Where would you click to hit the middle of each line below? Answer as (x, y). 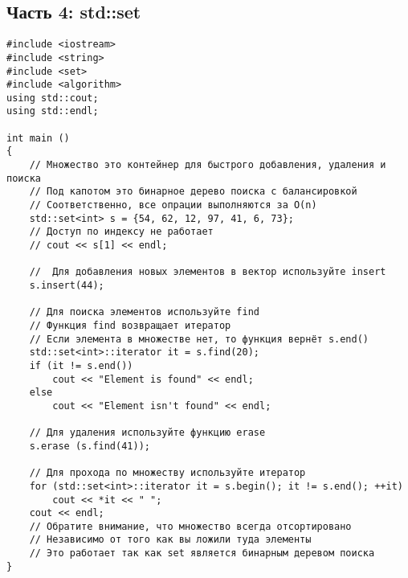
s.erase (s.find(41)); (90, 446)
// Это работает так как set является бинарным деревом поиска (202, 553)
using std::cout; (53, 98)
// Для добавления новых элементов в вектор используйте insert (208, 272)
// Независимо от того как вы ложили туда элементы (170, 540)
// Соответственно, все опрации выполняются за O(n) (173, 205)
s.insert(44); (67, 286)
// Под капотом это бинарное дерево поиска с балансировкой (193, 192)
